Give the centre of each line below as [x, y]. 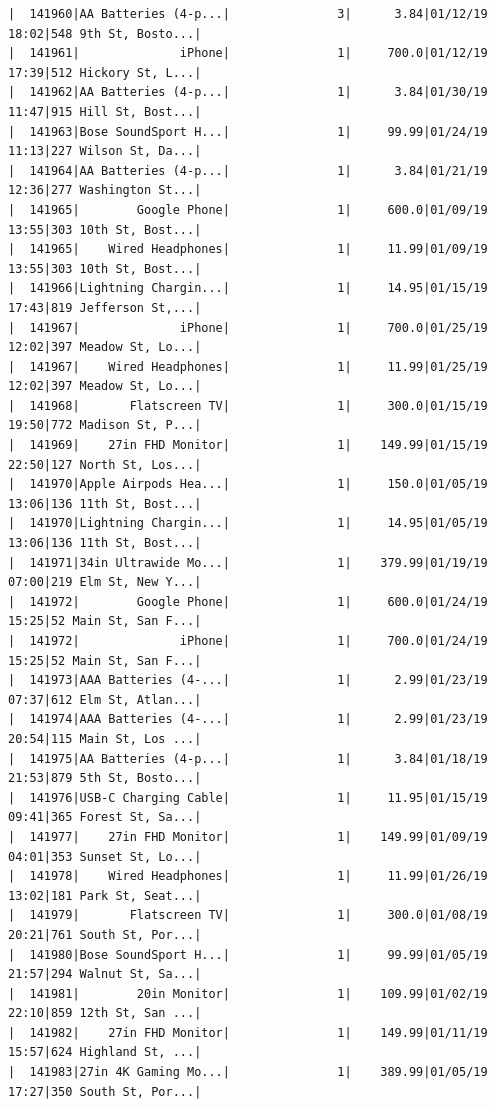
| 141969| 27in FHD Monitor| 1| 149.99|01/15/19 [248, 445]
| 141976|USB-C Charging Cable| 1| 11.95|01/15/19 [248, 797]
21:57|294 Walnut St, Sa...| [105, 974]
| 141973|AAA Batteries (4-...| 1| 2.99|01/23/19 [248, 680]
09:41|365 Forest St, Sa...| [105, 817]
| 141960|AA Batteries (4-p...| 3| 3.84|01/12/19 [248, 14]
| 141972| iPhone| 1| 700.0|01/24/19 [248, 641]
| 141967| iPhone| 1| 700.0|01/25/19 [248, 327]
